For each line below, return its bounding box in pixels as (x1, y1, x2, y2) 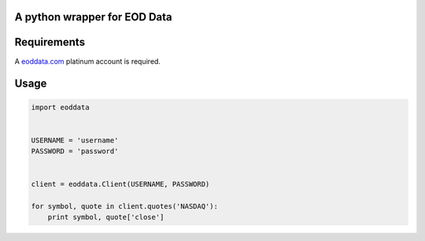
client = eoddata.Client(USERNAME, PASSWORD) (31, 180, 210, 189)
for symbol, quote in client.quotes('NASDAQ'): (31, 202, 218, 211)
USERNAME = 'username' (31, 135, 119, 145)
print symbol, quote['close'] (47, 213, 164, 222)
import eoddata (31, 102, 90, 112)
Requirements (14, 35, 86, 49)
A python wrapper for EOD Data (14, 10, 172, 24)
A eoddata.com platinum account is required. (14, 56, 161, 66)
